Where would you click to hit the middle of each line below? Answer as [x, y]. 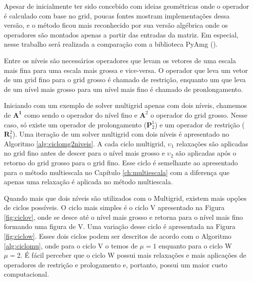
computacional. [27, 274]
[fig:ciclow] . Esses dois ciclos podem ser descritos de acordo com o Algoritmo [118, 236]
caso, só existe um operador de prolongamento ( [75, 124]
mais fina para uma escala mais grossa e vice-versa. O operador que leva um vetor [126, 70]
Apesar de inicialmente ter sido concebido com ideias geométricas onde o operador [126, 6]
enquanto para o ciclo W [195, 245]
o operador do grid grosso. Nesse [199, 115]
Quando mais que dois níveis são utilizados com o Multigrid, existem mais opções [125, 198]
